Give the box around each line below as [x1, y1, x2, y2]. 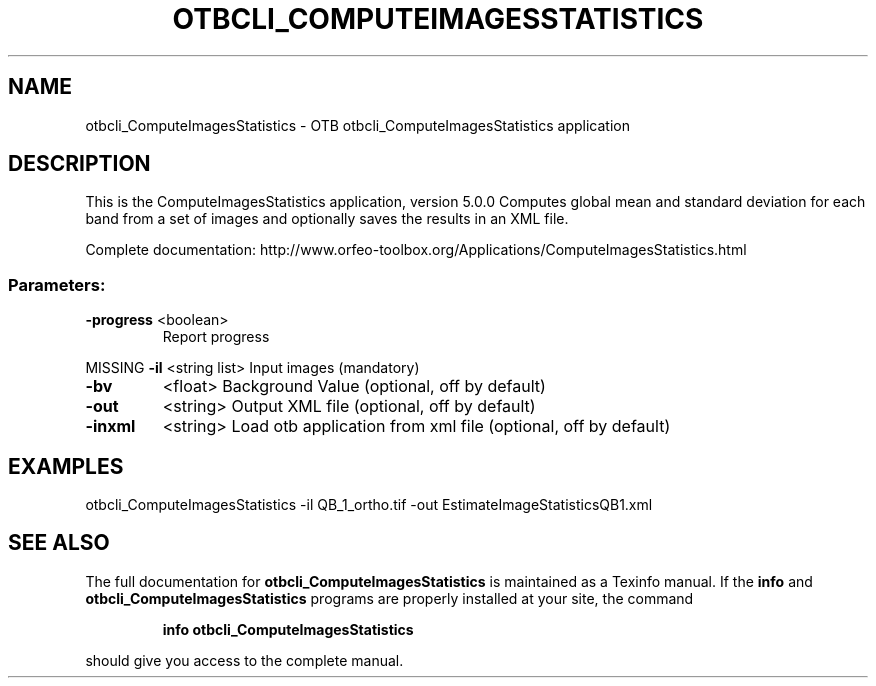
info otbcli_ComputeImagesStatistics [162, 620, 414, 638]
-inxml [85, 416, 136, 437]
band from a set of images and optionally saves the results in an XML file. [85, 210, 569, 228]
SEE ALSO [8, 530, 110, 556]
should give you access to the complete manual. [85, 651, 404, 669]
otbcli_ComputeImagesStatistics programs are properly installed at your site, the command [85, 589, 694, 607]
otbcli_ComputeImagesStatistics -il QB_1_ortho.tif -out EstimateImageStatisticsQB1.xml [85, 496, 653, 514]
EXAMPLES [8, 453, 124, 479]
